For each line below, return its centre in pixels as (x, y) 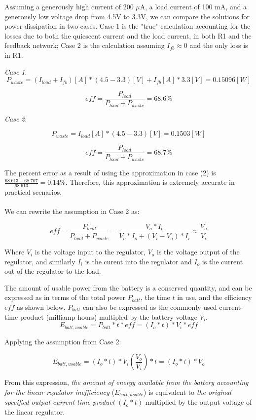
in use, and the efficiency (215, 297)
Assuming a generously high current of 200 (69, 6)
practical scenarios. (33, 192)
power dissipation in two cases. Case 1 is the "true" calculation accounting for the (128, 26)
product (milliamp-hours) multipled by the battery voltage (109, 316)
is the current (222, 261)
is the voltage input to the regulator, (90, 252)
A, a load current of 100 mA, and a (193, 6)
